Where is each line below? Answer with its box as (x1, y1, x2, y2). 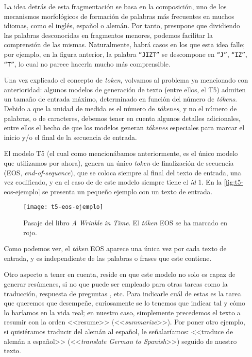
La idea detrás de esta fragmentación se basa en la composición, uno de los (4, 1, 227, 11)
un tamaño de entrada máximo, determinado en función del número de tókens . (4, 94, 237, 104)
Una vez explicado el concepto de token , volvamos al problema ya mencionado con (4, 75, 248, 85)
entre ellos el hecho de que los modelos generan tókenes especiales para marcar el (4, 122, 245, 133)
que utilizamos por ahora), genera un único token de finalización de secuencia (4, 158, 234, 168)
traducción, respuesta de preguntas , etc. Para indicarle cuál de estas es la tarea (4, 288, 241, 298)
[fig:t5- (224, 177, 243, 187)
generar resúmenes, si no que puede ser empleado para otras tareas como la (4, 279, 228, 289)
